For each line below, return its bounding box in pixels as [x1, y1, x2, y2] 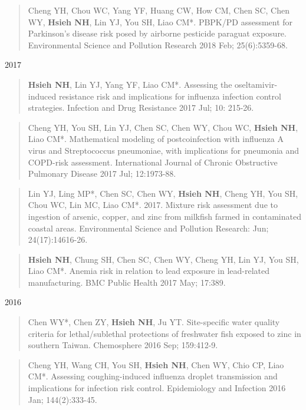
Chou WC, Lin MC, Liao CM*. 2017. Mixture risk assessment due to [28, 199, 278, 211]
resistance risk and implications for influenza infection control [58, 90, 281, 102]
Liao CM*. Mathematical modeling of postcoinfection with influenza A [28, 133, 284, 145]
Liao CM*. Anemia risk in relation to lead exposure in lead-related [28, 264, 270, 277]
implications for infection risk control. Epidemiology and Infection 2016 [28, 382, 286, 394]
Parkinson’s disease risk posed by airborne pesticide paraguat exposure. [28, 27, 287, 39]
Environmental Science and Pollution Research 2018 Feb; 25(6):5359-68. [28, 38, 288, 51]
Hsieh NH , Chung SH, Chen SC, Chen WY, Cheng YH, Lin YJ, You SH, [28, 253, 299, 265]
